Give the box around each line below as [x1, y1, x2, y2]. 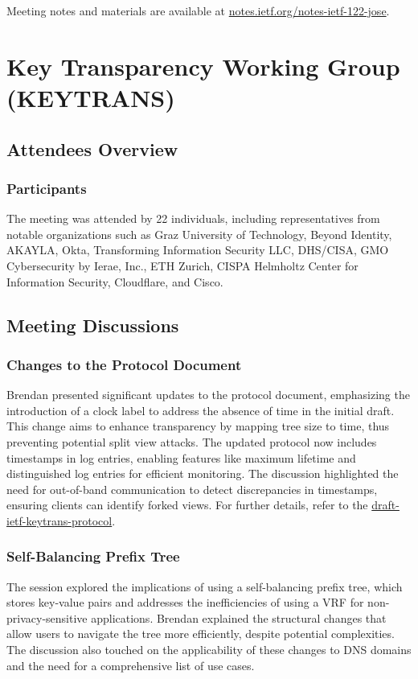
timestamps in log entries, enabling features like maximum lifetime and [6, 449, 356, 466]
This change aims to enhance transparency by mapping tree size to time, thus [6, 418, 390, 434]
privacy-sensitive [6, 609, 88, 626]
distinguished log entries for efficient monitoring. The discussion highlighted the [6, 465, 399, 482]
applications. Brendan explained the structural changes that [91, 609, 387, 626]
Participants [6, 178, 87, 198]
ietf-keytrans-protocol [6, 512, 113, 529]
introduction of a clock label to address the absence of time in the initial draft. [6, 401, 395, 418]
